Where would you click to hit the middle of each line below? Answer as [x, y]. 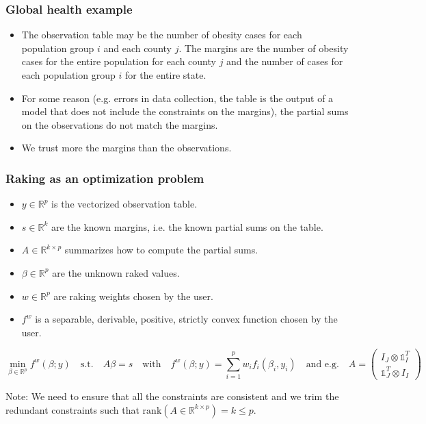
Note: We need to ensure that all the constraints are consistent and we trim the [172, 396]
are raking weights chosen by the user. [133, 296]
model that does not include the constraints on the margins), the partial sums [185, 111]
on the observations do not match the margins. [120, 124]
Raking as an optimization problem [105, 178]
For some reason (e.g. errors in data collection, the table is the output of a [177, 98]
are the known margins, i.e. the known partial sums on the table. [187, 226]
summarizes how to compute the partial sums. [161, 250]
